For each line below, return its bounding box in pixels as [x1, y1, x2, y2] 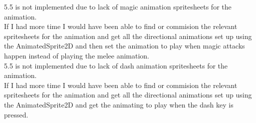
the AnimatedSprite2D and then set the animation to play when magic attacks [4, 40, 245, 51]
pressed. [4, 109, 28, 119]
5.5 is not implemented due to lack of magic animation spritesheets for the [4, 1, 232, 11]
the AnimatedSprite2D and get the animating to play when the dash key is [4, 99, 234, 109]
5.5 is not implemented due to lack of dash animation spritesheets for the [4, 60, 228, 70]
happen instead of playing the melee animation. [4, 50, 149, 60]
